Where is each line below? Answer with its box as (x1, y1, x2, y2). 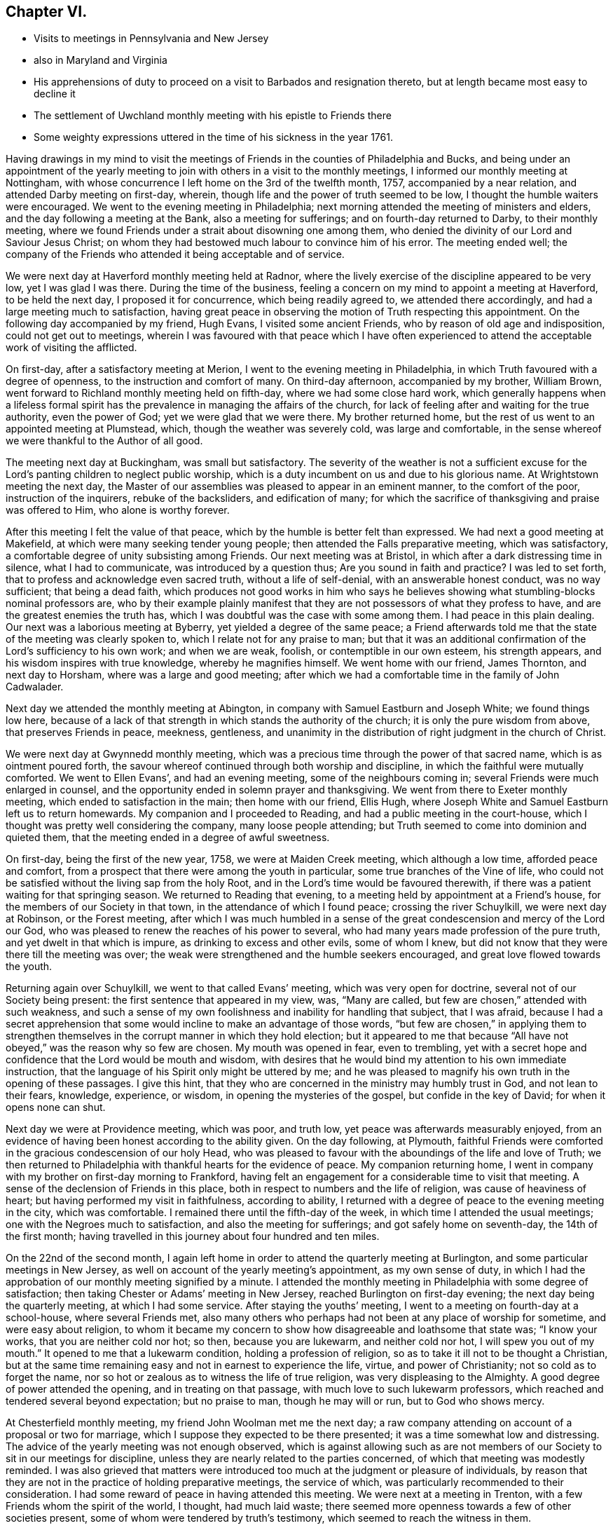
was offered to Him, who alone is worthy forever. (6, 504, 230, 517)
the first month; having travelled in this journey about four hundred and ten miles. (6, 1230, 380, 1243)
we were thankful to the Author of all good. (6, 435, 203, 447)
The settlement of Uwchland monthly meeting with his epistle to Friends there (34, 109, 392, 122)
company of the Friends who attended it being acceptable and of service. (6, 248, 345, 261)
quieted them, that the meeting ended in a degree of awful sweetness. (6, 831, 330, 844)
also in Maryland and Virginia (34, 54, 167, 67)
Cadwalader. (6, 681, 64, 693)
